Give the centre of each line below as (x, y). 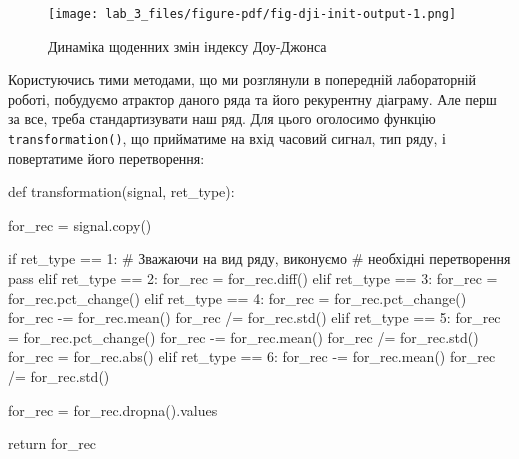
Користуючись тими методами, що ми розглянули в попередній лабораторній (242, 79)
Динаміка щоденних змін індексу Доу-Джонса (187, 45)
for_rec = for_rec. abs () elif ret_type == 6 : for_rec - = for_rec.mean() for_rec (252, 356)
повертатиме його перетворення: (106, 157)
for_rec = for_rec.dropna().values (113, 409)
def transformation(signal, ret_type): (121, 191)
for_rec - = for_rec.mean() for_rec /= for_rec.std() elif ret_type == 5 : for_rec (254, 317)
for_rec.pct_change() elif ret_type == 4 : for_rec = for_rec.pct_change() (237, 297)
